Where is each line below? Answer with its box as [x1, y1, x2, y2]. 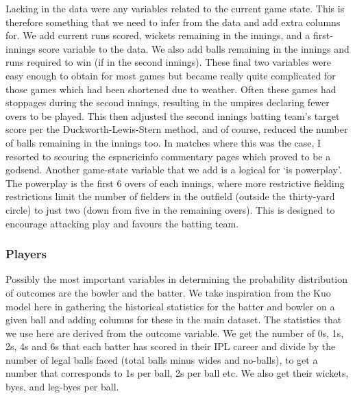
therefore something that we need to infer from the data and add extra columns [5, 14, 341, 29]
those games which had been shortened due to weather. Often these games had [5, 82, 336, 96]
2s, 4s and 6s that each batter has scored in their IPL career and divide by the [5, 339, 336, 353]
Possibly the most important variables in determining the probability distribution [5, 272, 348, 286]
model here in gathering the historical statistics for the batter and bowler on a [5, 299, 335, 313]
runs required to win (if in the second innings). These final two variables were [5, 55, 332, 69]
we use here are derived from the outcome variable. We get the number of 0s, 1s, [5, 325, 344, 340]
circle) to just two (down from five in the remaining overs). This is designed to [5, 202, 335, 216]
